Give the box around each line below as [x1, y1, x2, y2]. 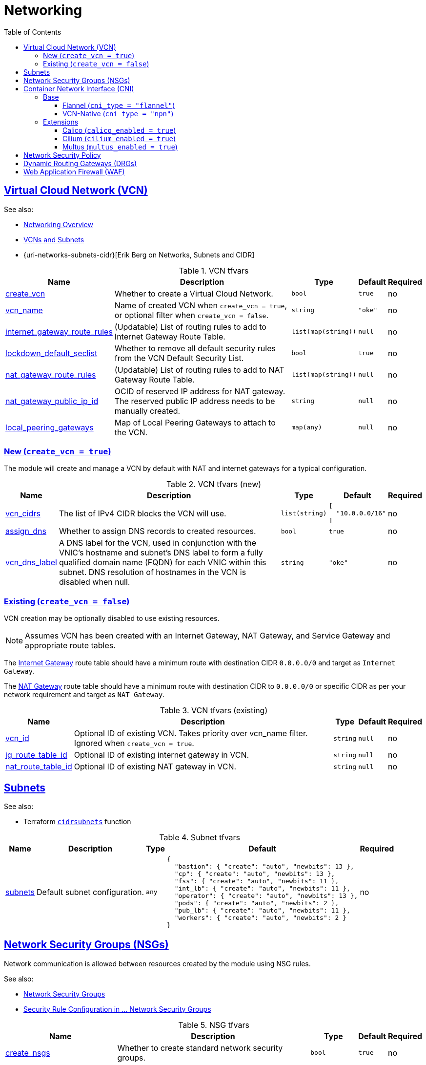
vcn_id [5, 733, 29, 744]
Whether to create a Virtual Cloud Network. [114, 288, 273, 298]
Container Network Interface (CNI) [23, 84, 134, 93]
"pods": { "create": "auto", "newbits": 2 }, [174, 899, 339, 907]
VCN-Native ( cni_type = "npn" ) [62, 109, 174, 118]
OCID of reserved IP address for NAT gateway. [114, 386, 285, 396]
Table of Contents [4, 27, 61, 36]
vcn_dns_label [5, 557, 57, 568]
